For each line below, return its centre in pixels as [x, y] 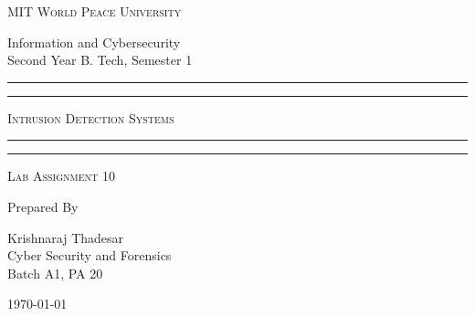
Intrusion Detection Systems [91, 117]
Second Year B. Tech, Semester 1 [100, 60]
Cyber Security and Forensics [90, 255]
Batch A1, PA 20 [55, 273]
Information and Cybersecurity [94, 42]
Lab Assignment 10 [61, 176]
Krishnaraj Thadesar [66, 237]
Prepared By [43, 206]
